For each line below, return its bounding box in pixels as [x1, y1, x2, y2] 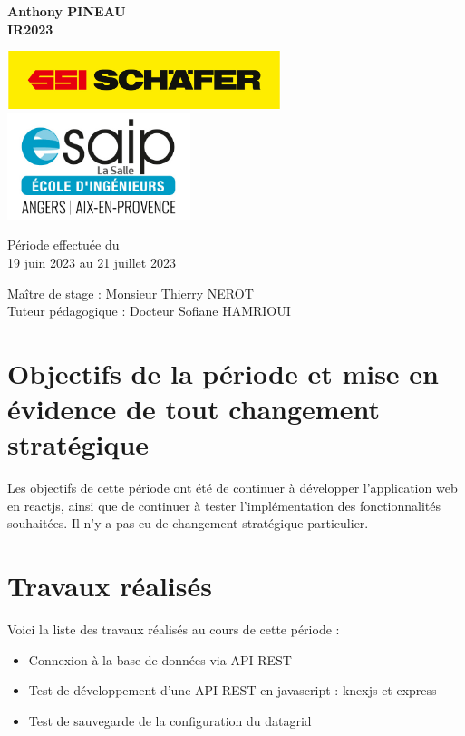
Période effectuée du [7, 235, 120, 254]
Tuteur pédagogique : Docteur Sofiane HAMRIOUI [7, 301, 291, 320]
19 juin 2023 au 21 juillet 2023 [7, 252, 176, 271]
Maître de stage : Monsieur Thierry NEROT [7, 283, 254, 302]
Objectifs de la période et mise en [7, 354, 439, 391]
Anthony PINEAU [7, 2, 126, 20]
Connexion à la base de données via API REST [28, 650, 292, 669]
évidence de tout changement [7, 390, 380, 427]
